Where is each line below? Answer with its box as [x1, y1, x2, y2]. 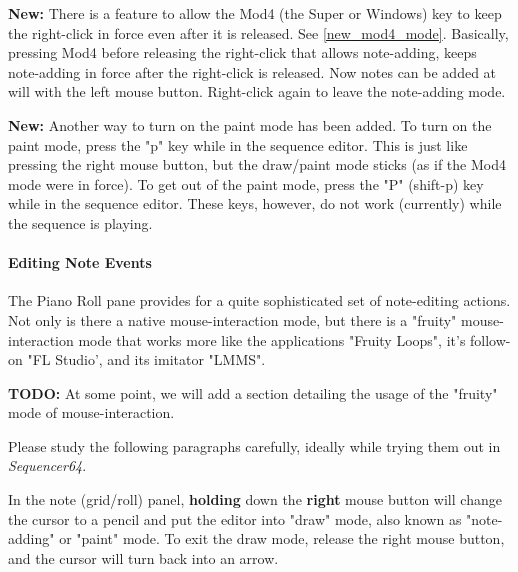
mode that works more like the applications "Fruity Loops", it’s [78, 329, 466, 350]
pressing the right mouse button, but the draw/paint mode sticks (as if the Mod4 [8, 154, 506, 175]
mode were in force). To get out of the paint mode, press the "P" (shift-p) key [8, 173, 484, 194]
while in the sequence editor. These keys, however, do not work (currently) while [8, 193, 502, 214]
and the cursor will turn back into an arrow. [8, 547, 279, 568]
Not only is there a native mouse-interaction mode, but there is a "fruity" [8, 309, 457, 330]
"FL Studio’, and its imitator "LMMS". [27, 349, 266, 370]
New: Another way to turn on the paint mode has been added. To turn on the [8, 114, 492, 135]
